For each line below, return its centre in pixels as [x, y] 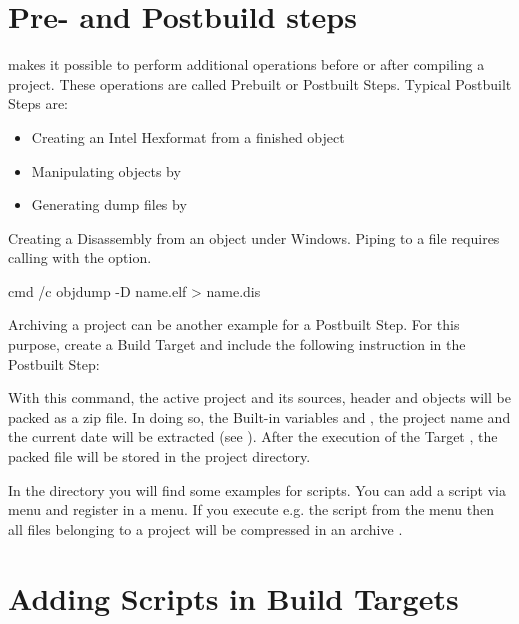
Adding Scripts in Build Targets [233, 597]
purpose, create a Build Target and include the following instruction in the [237, 344]
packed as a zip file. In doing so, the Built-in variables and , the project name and [259, 416]
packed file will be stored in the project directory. [159, 456]
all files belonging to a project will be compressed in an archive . [205, 528]
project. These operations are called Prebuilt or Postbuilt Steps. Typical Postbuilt [260, 83]
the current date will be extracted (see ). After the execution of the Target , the [253, 436]
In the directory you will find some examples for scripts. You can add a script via [257, 489]
